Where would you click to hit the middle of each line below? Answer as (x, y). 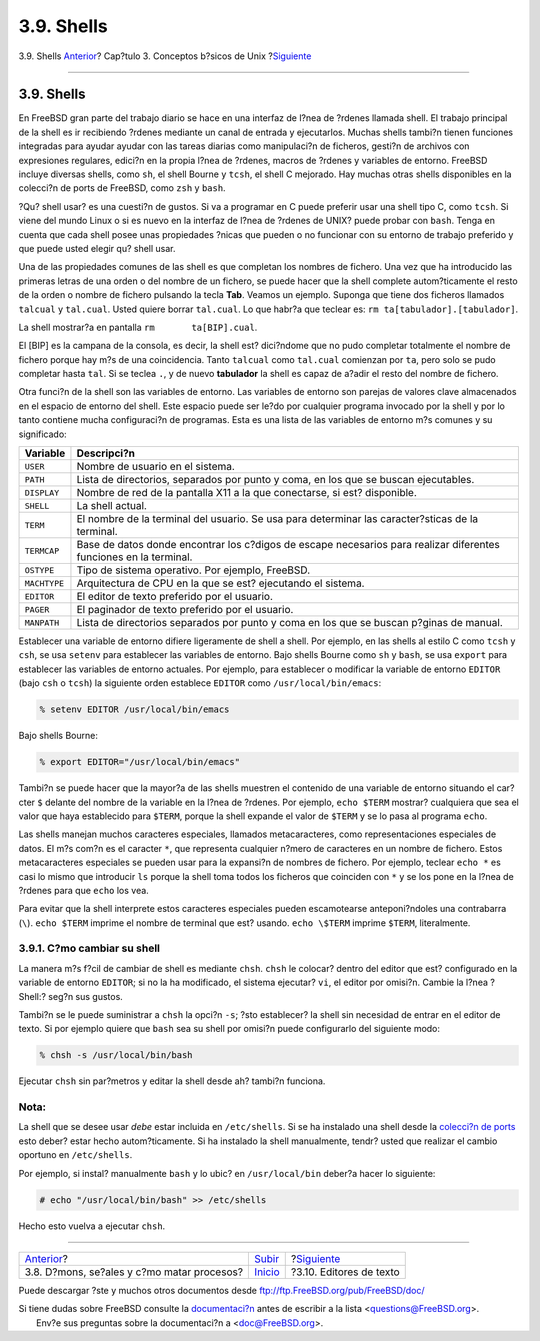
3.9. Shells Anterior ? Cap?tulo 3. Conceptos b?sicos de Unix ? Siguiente (165, 56)
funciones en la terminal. (134, 557)
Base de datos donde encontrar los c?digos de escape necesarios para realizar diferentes (288, 545)
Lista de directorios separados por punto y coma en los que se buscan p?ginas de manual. (290, 623)
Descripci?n (105, 453)
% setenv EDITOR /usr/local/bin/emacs (134, 709)
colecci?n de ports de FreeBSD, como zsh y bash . (122, 188)
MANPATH (42, 622)
